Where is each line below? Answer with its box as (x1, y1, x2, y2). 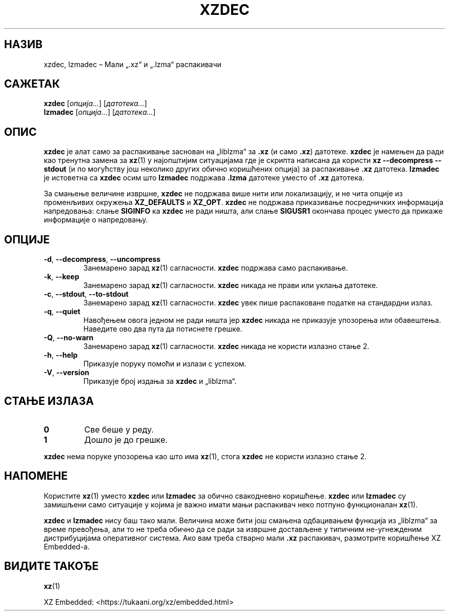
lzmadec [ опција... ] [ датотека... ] (44, 108, 156, 117)
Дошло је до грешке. (84, 434, 168, 445)
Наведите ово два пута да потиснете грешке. (83, 324, 242, 334)
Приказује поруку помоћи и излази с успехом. (83, 359, 247, 368)
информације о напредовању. (44, 215, 148, 224)
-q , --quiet (44, 307, 80, 316)
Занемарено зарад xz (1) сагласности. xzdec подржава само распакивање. (83, 263, 348, 273)
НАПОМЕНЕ (4, 469, 68, 483)
